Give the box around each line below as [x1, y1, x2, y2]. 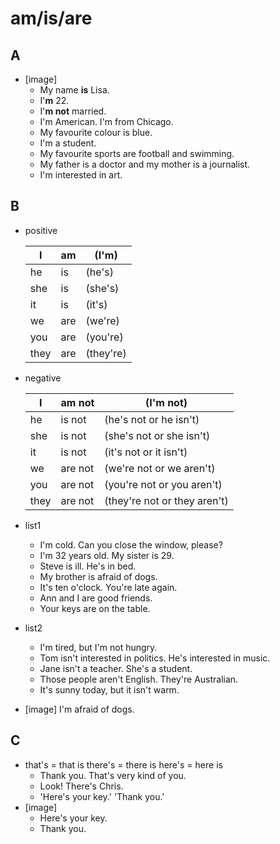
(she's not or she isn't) [104, 428, 211, 442]
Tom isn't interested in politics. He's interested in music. [39, 652, 271, 664]
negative [24, 372, 62, 384]
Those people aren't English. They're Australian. [39, 673, 239, 685]
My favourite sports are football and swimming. [39, 148, 235, 159]
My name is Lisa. [39, 84, 110, 96]
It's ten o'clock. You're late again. [39, 581, 178, 593]
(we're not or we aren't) [104, 461, 216, 475]
